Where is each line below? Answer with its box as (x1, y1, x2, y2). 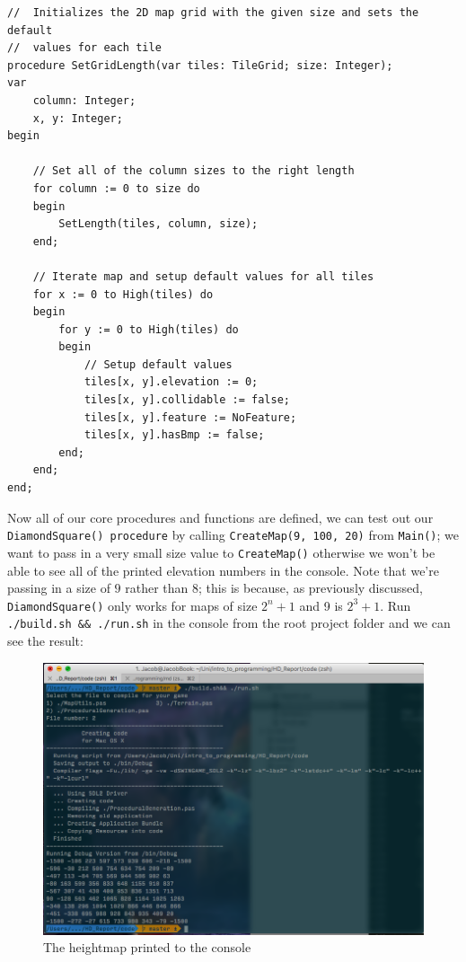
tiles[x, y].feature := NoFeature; (84, 410, 297, 424)
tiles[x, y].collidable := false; (84, 393, 290, 407)
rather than (125, 578, 189, 597)
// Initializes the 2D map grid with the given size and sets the (7, 6, 419, 19)
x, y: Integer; (32, 111, 123, 125)
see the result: (7, 631, 84, 650)
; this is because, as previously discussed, (198, 578, 423, 597)
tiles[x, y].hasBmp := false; (84, 428, 265, 442)
